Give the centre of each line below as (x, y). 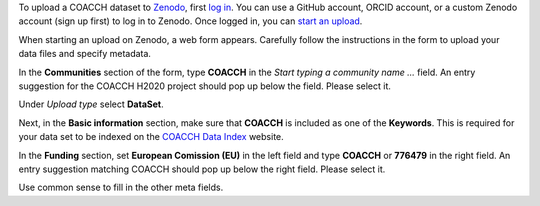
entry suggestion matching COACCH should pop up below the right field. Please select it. (202, 169)
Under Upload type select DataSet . (91, 104)
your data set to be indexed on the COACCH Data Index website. (151, 137)
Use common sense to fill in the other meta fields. (121, 187)
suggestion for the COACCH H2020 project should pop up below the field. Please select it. (205, 86)
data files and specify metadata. (85, 54)
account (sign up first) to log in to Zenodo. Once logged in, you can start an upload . (190, 21)
